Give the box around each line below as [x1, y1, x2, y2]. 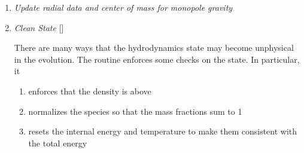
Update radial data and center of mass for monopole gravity [14, 1, 233, 13]
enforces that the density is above [28, 84, 151, 97]
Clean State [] [14, 21, 64, 33]
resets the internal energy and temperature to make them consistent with [28, 125, 297, 137]
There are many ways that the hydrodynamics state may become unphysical [14, 41, 294, 54]
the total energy [28, 136, 87, 149]
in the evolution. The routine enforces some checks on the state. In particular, [14, 53, 300, 65]
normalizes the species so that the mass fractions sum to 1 [28, 105, 242, 117]
